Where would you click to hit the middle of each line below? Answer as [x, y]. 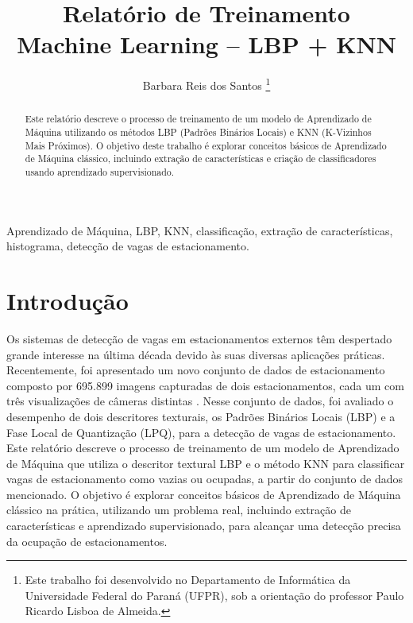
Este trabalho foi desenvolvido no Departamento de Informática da [188, 580]
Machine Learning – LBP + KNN [206, 44]
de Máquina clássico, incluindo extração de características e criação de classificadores [201, 159]
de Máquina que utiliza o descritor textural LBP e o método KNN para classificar [206, 463]
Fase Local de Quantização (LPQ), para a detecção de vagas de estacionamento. [201, 432]
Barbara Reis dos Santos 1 [206, 84]
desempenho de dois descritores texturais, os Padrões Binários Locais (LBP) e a [201, 416]
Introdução [68, 301]
